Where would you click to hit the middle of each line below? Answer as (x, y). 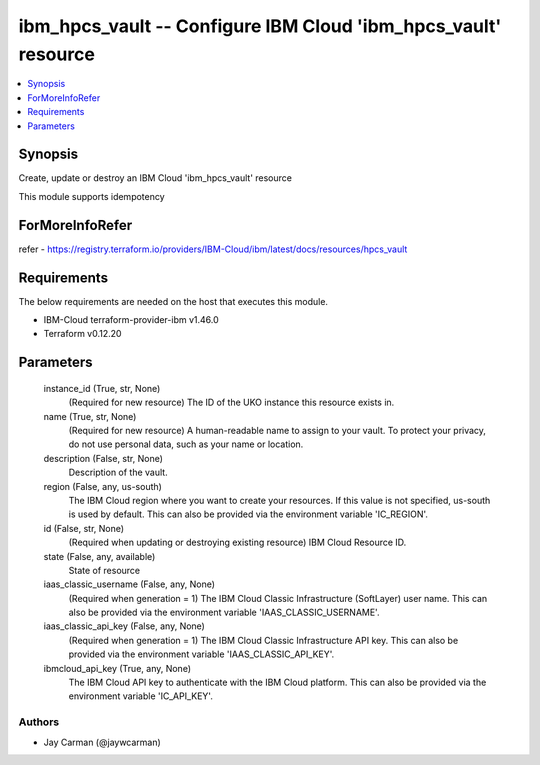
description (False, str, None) (103, 458)
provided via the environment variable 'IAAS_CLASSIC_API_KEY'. (201, 654)
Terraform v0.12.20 (82, 334)
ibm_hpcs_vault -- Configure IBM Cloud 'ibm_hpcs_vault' (260, 26)
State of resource (104, 570)
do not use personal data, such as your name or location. (186, 444)
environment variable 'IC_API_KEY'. (141, 696)
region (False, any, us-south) (102, 486)
